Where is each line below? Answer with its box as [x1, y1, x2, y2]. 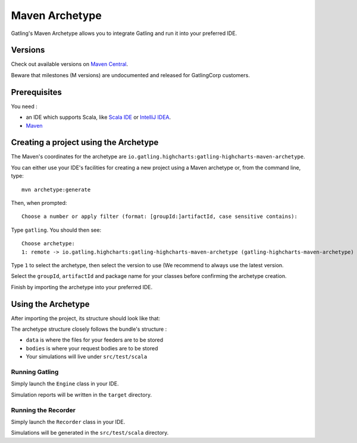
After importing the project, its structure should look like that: [11, 315, 161, 322]
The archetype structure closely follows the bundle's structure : [11, 325, 167, 333]
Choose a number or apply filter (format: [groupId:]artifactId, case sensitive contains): [21, 213, 297, 220]
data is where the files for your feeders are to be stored [26, 336, 164, 344]
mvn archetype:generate [21, 186, 91, 193]
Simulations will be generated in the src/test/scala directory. [11, 429, 169, 436]
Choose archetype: [21, 241, 76, 247]
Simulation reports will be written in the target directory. [11, 391, 152, 398]
